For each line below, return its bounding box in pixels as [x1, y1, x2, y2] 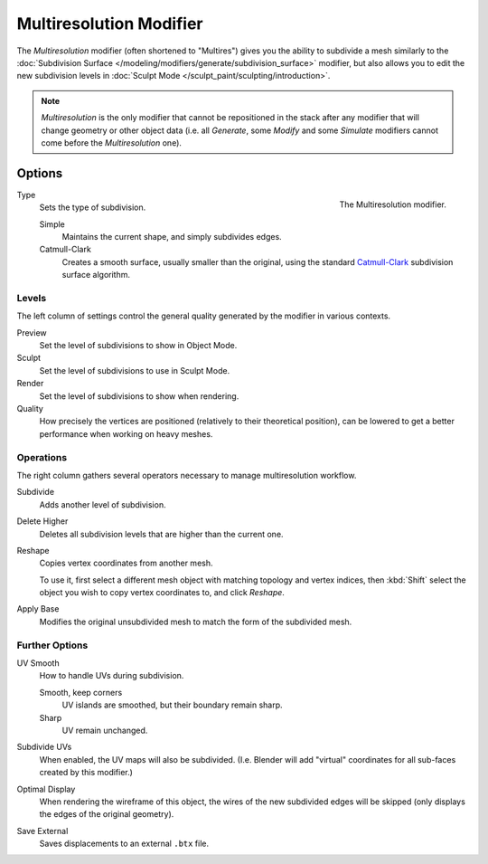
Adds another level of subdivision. [39, 498, 166, 510]
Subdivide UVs [16, 742, 72, 753]
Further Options [16, 639, 89, 651]
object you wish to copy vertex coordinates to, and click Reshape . [39, 587, 285, 598]
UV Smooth [16, 657, 60, 669]
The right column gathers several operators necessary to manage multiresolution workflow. [16, 470, 357, 480]
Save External [16, 825, 69, 836]
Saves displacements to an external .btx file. [39, 838, 210, 850]
